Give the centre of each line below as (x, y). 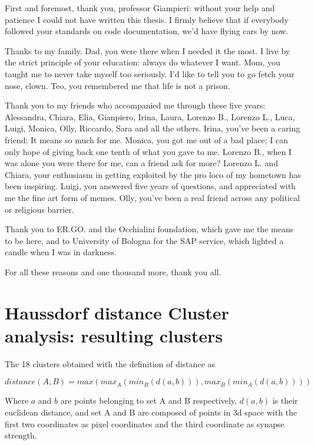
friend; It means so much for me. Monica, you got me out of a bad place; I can (146, 139)
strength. (21, 435)
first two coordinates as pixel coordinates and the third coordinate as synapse (145, 423)
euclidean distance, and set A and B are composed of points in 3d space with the (151, 412)
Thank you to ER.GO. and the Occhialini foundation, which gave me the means (149, 229)
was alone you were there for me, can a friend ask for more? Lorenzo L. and (141, 163)
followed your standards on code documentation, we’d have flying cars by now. (147, 31)
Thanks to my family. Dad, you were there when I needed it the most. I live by (148, 50)
